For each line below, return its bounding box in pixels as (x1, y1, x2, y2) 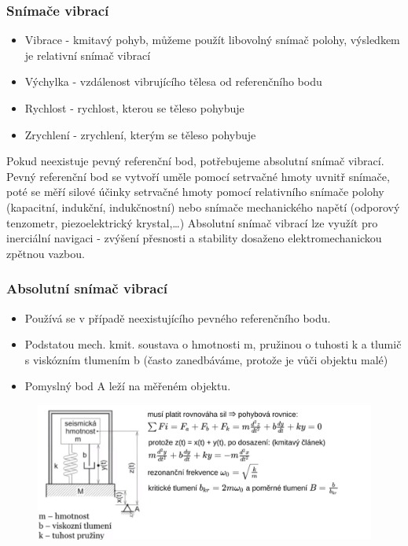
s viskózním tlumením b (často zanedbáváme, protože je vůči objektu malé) (24, 351, 388, 367)
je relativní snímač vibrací (24, 46, 151, 63)
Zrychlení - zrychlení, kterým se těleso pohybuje (24, 126, 256, 142)
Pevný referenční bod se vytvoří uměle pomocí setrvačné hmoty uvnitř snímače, (6, 168, 390, 184)
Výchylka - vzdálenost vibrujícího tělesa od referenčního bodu (24, 73, 322, 90)
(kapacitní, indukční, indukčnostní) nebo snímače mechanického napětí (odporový (6, 198, 400, 215)
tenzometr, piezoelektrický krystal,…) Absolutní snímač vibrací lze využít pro (6, 214, 378, 231)
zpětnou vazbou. (6, 245, 85, 261)
